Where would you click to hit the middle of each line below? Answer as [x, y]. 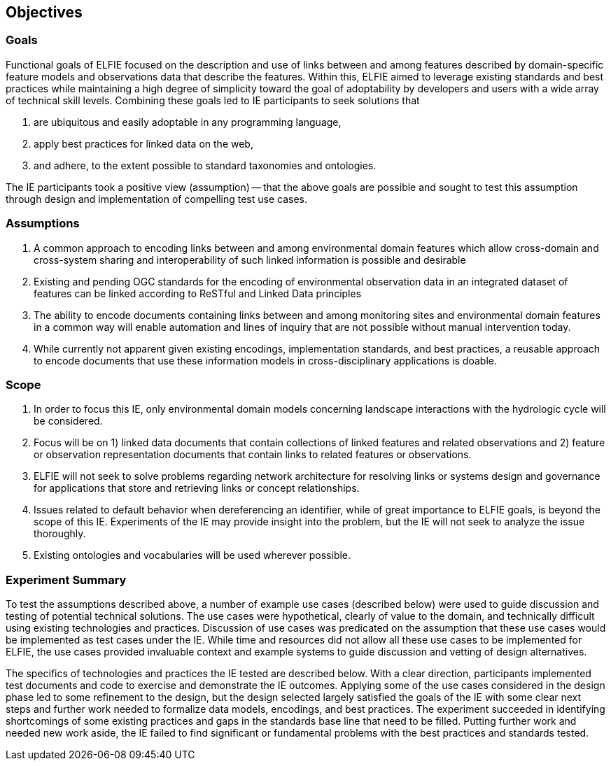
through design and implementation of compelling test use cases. [157, 199]
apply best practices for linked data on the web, [143, 143]
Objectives [44, 12]
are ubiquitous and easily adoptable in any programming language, [188, 122]
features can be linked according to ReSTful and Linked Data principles [198, 293]
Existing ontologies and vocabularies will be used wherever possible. [192, 555]
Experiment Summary [66, 580]
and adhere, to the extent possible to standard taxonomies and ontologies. [205, 165]
